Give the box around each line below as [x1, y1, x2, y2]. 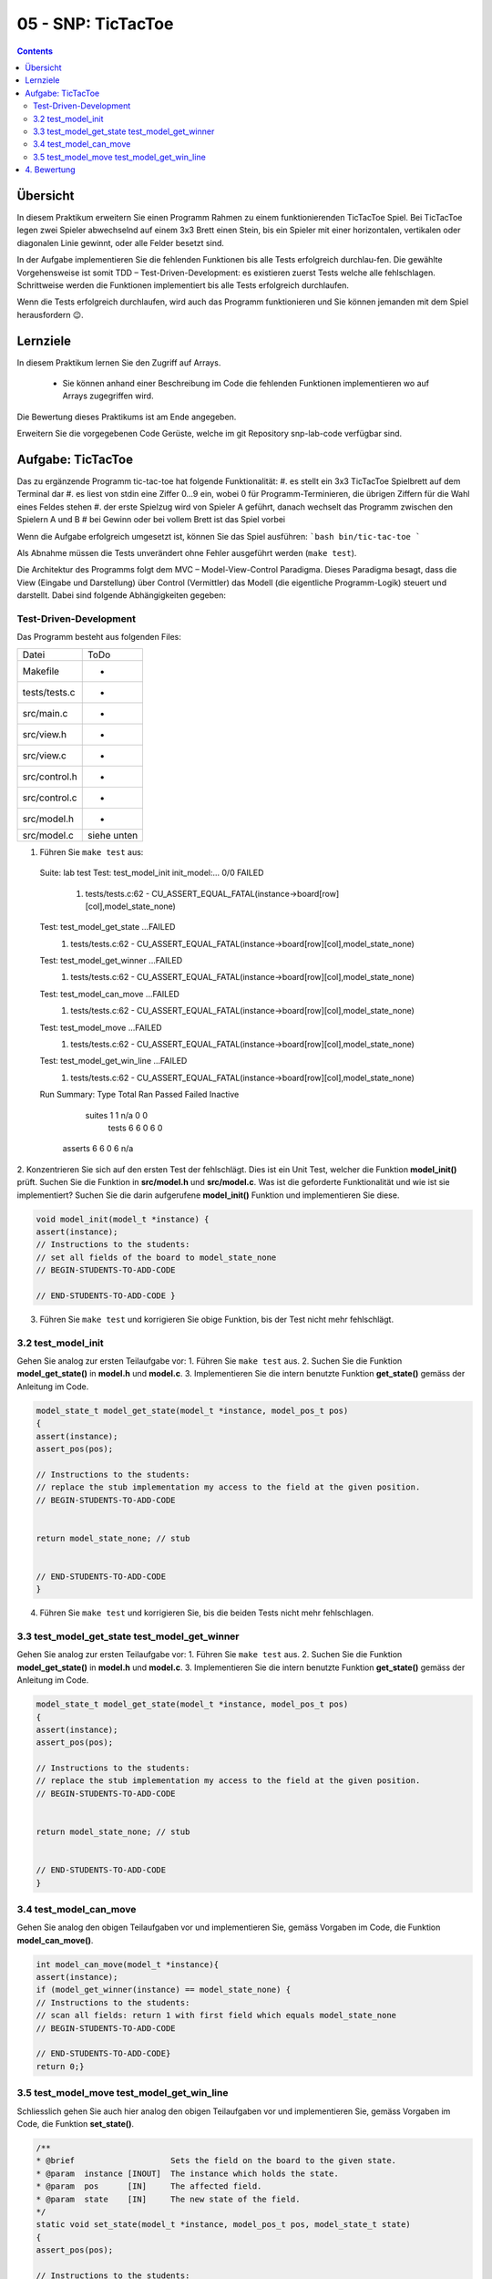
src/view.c [22, 748, 67, 761]
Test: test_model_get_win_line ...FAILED [39, 1056, 188, 1067]
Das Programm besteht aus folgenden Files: [16, 632, 181, 643]
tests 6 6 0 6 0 [108, 1122, 163, 1133]
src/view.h [22, 727, 67, 740]
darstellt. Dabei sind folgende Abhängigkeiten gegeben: [16, 590, 227, 601]
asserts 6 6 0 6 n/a [62, 1143, 134, 1154]
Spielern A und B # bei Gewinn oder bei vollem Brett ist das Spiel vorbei [16, 514, 286, 525]
